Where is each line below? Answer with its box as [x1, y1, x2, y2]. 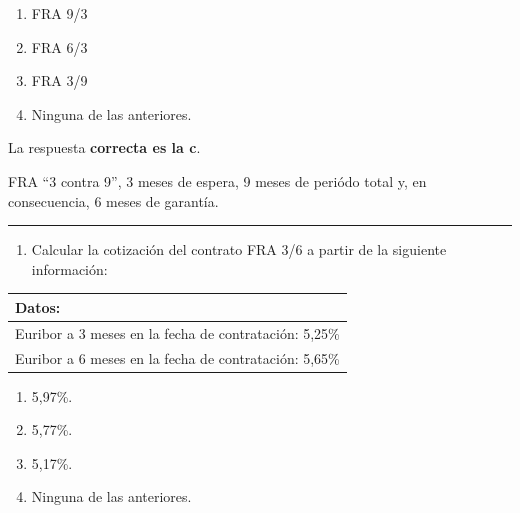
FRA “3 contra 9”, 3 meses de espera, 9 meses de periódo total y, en [8, 170, 427, 191]
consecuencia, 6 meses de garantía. [8, 190, 219, 211]
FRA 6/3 [31, 36, 88, 57]
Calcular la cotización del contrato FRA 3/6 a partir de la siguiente [31, 239, 447, 260]
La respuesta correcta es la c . [8, 137, 201, 158]
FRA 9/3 [31, 3, 88, 23]
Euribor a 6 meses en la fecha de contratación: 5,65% [15, 347, 340, 368]
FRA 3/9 [31, 70, 88, 91]
